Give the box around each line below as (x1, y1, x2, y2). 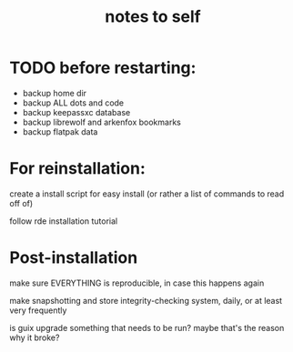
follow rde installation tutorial (9, 216, 118, 226)
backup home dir (22, 87, 87, 98)
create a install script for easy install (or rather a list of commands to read (9, 188, 285, 199)
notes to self (104, 6, 202, 27)
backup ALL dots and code (22, 97, 125, 108)
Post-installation (9, 247, 138, 268)
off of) (9, 197, 34, 208)
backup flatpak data (22, 126, 98, 137)
